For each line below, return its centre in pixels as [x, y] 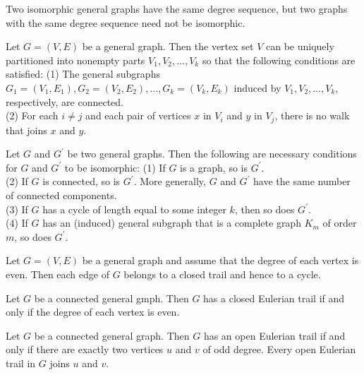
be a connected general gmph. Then [111, 298]
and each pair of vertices [138, 115]
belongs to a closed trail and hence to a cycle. [222, 274]
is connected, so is [81, 181]
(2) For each [32, 115]
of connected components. [61, 195]
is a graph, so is [214, 167]
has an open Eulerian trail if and [274, 335]
